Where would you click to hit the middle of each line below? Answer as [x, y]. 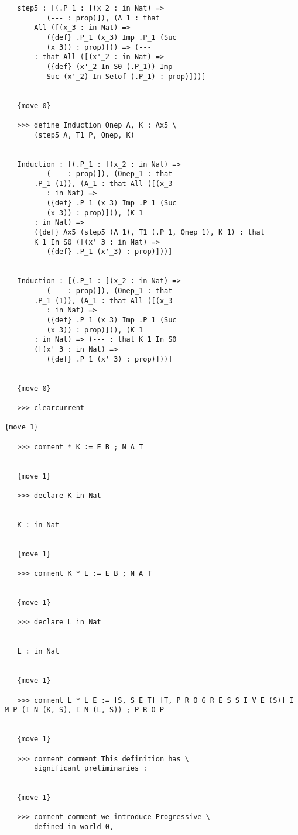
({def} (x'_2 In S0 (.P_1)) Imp [109, 66]
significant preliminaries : [91, 769]
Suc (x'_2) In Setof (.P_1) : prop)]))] [126, 76]
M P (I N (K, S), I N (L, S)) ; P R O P [85, 710]
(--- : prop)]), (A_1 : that [103, 18]
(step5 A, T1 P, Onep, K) [84, 135]
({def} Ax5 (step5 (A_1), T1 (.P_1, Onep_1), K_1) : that [149, 233]
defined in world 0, [74, 827]
